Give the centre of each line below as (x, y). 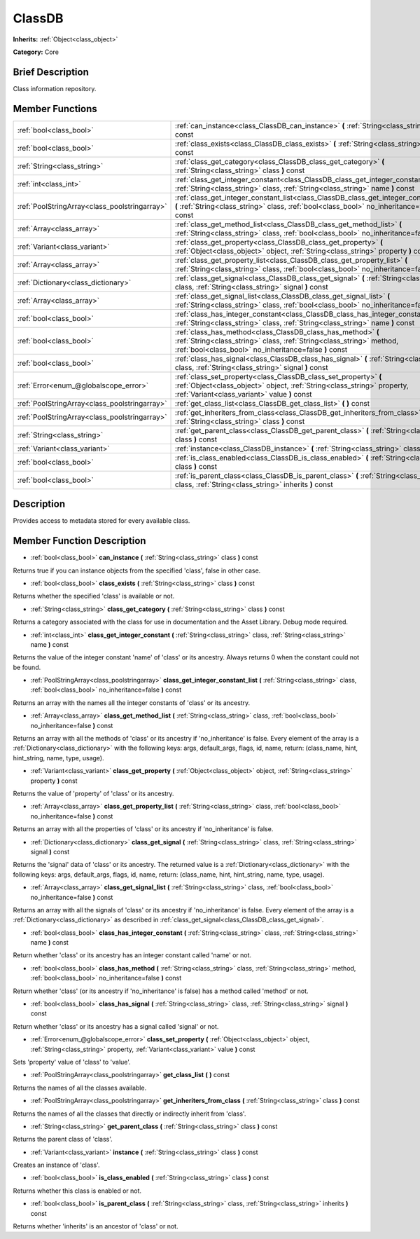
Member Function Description (79, 541)
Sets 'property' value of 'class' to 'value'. (72, 1062)
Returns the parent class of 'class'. (63, 1139)
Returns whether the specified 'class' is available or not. (94, 596)
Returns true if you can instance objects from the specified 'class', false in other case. (137, 570)
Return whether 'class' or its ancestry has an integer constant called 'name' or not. (132, 955)
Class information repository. (55, 88)
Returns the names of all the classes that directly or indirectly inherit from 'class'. (129, 1114)
